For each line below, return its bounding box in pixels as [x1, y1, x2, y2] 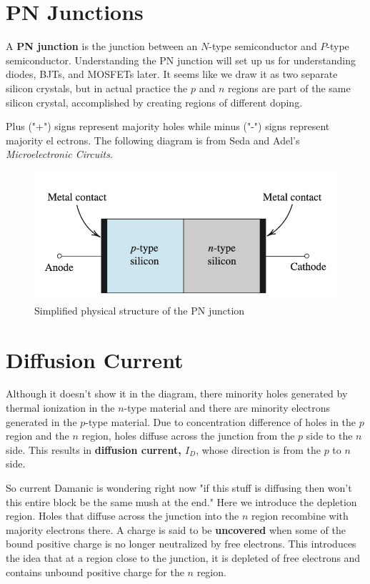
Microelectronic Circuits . [6, 147, 113, 162]
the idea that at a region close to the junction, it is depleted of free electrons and [6, 550, 361, 565]
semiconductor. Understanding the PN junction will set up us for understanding [6, 52, 356, 67]
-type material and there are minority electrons [124, 400, 331, 415]
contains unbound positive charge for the [6, 564, 184, 579]
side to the [306, 428, 353, 443]
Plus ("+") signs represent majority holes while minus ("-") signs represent [6, 119, 330, 134]
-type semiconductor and [209, 39, 317, 54]
